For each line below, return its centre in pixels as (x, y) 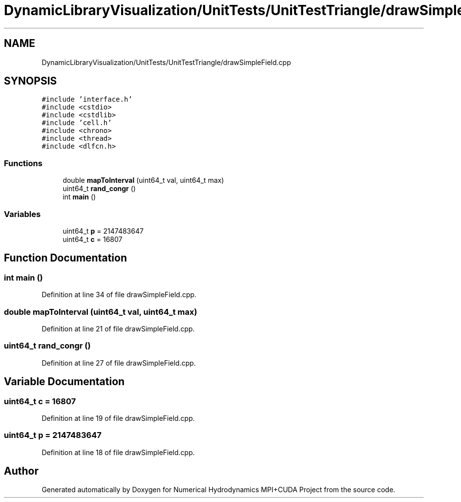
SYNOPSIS (31, 81)
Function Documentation (65, 258)
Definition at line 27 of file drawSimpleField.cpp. (119, 363)
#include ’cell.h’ (77, 123)
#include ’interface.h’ (87, 99)
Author (21, 471)
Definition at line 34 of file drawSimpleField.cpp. (119, 295)
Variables (22, 214)
